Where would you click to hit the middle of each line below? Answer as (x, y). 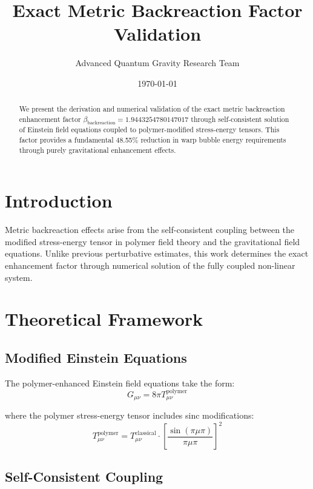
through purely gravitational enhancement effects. (97, 150)
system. (19, 277)
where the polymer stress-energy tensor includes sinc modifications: (130, 415)
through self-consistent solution (240, 119)
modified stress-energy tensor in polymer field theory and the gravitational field (153, 241)
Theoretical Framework (104, 319)
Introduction (59, 201)
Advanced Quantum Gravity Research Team (157, 63)
